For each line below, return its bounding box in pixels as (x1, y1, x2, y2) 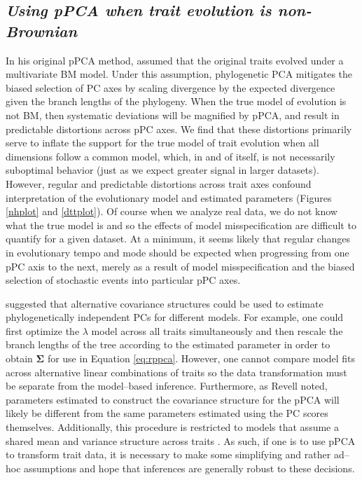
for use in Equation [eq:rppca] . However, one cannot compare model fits (47, 351, 356, 366)
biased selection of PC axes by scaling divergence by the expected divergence (6, 80, 335, 95)
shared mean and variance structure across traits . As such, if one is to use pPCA (6, 433, 356, 448)
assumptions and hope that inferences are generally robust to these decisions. (24, 460, 355, 475)
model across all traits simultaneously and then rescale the (91, 323, 343, 338)
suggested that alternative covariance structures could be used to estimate (6, 296, 323, 310)
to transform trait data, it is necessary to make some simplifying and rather (6, 447, 331, 462)
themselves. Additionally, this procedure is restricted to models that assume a (6, 420, 339, 434)
